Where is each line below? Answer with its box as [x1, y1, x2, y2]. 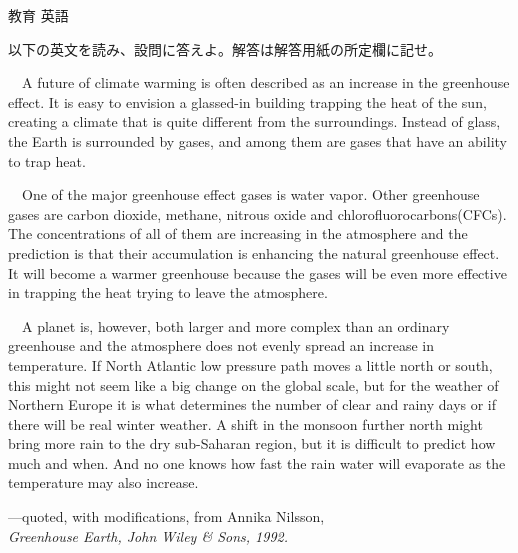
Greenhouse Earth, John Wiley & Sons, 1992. [8, 525, 288, 546]
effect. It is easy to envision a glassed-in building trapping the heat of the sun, [8, 91, 487, 112]
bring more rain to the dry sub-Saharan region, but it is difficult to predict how [8, 433, 496, 454]
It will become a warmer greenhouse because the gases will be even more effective [8, 262, 507, 283]
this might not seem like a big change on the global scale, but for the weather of [8, 374, 499, 395]
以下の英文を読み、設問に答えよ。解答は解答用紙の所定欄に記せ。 [8, 38, 442, 59]
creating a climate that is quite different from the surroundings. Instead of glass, [8, 111, 501, 132]
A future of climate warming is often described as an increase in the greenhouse [21, 72, 510, 93]
